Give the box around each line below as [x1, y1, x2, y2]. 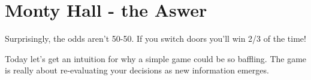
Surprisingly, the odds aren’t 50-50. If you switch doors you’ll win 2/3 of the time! [5, 32, 306, 45]
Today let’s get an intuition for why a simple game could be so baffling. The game [5, 52, 307, 64]
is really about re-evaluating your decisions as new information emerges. [5, 64, 269, 76]
